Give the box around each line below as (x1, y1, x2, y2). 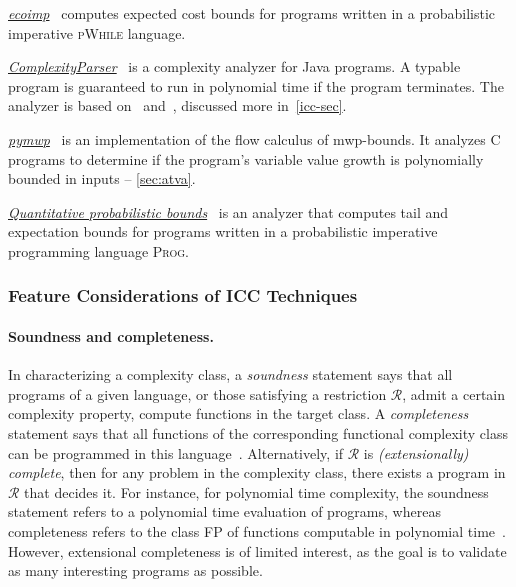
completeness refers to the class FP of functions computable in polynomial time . (8, 520, 506, 541)
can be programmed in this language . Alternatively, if (8, 442, 344, 463)
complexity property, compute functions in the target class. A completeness (8, 403, 469, 424)
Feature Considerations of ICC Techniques (8, 283, 358, 308)
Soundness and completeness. (8, 325, 214, 346)
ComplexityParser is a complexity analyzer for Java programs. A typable (8, 56, 461, 77)
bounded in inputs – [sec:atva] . (8, 168, 196, 189)
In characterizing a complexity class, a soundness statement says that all (8, 364, 453, 385)
